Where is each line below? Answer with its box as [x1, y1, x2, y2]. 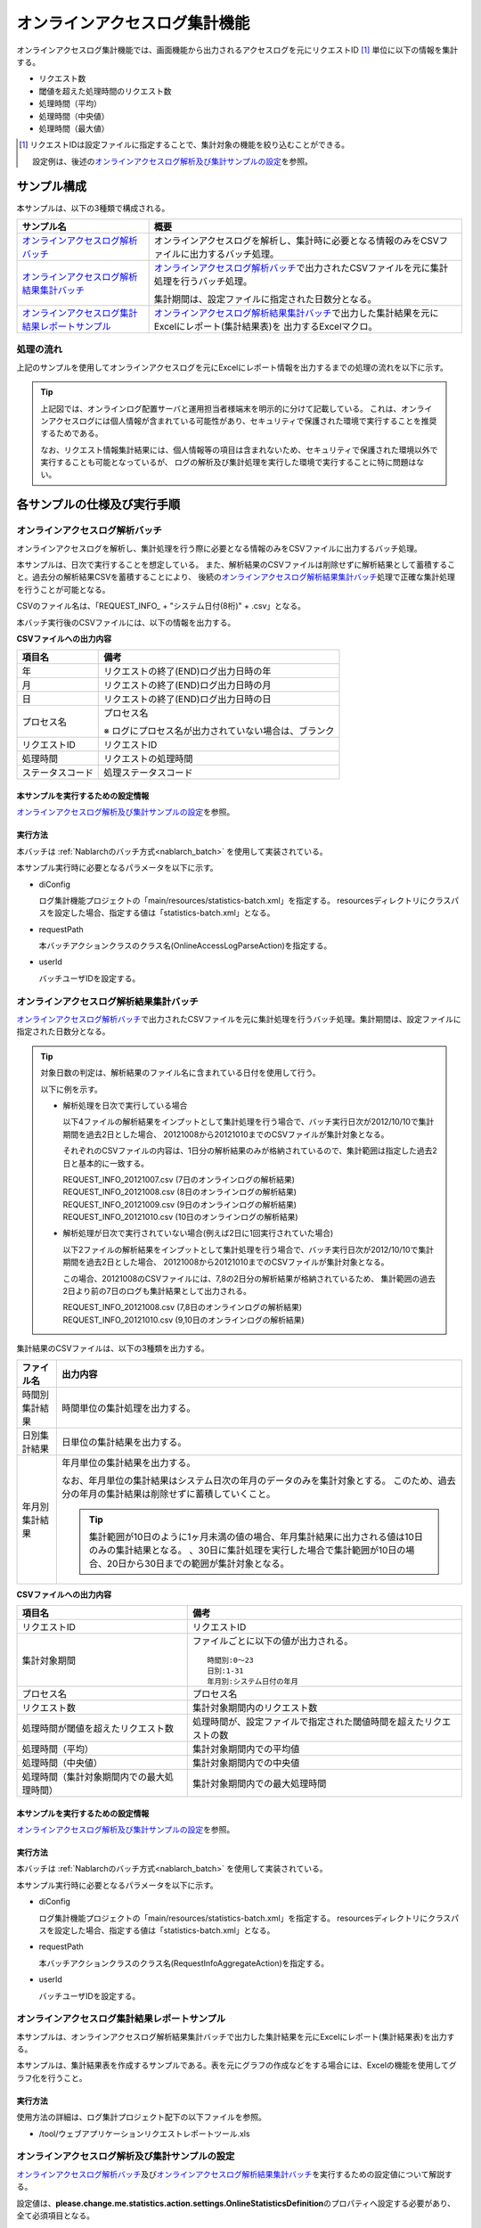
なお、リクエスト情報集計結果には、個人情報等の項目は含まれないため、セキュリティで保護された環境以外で [40, 444, 438, 455]
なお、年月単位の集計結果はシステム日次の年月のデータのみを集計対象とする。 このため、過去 [61, 1474, 456, 1487]
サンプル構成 [16, 179, 87, 194]
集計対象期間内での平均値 [192, 1742, 300, 1755]
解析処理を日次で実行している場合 [62, 1100, 188, 1110]
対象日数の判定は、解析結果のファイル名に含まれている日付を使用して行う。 [40, 1068, 321, 1078]
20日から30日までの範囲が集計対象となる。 [107, 1557, 289, 1569]
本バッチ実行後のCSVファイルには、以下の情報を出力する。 [16, 617, 236, 627]
